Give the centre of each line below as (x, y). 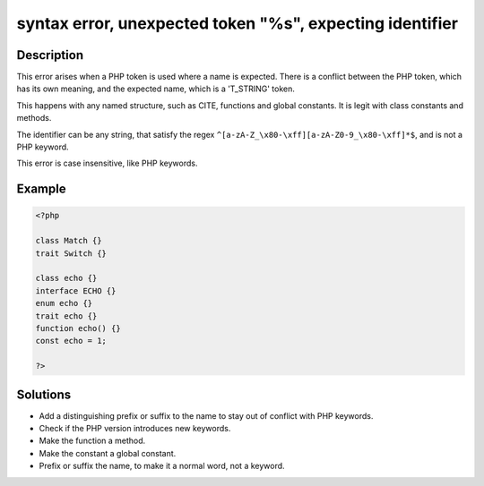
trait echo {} (66, 316)
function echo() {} (78, 328)
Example (41, 189)
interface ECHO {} (76, 290)
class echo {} (66, 278)
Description (50, 55)
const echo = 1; (71, 341)
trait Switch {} (71, 253)
